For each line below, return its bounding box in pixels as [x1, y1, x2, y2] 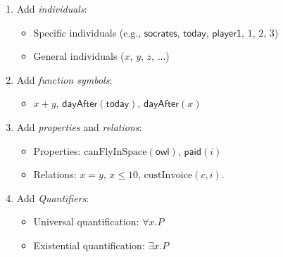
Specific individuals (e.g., [33, 25, 141, 39]
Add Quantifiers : [16, 190, 89, 205]
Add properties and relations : [16, 119, 142, 134]
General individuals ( [33, 49, 125, 63]
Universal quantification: [33, 214, 139, 229]
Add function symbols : [16, 72, 113, 87]
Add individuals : [16, 1, 87, 15]
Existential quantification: [33, 237, 145, 252]
